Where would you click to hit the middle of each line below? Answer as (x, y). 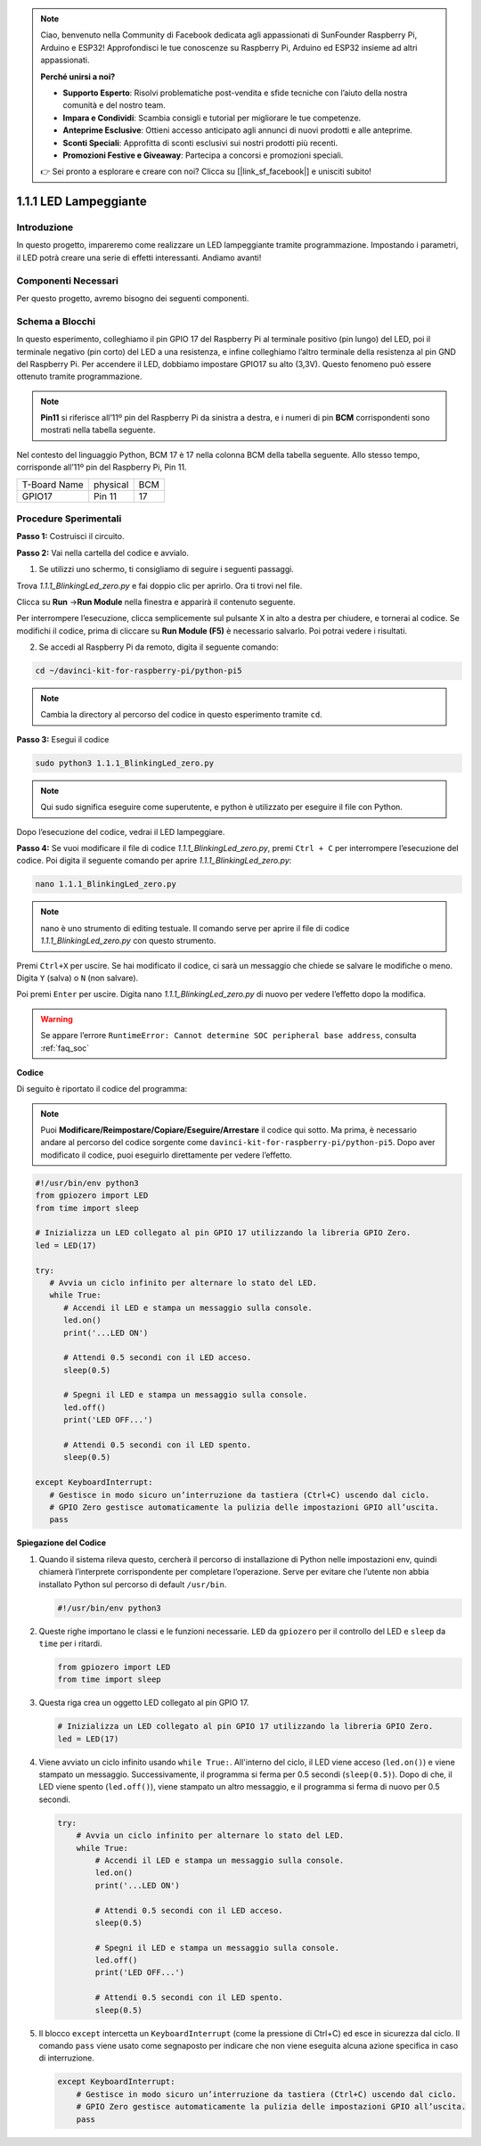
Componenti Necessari (68, 281)
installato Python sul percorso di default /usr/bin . (133, 1584)
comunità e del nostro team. (114, 105)
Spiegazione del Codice (61, 1543)
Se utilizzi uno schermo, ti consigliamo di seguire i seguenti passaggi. (166, 569)
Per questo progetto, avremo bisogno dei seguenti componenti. (133, 298)
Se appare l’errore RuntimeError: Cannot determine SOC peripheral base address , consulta (228, 1036)
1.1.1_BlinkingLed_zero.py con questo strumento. (128, 941)
